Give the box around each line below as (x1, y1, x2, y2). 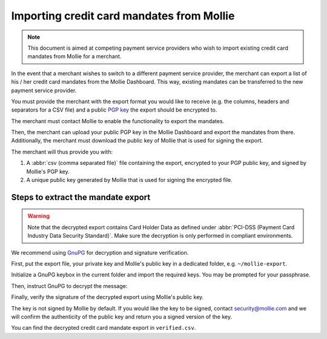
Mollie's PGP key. (26, 167, 70, 175)
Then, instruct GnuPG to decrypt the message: (11, 282, 128, 289)
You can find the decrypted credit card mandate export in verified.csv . (11, 324, 196, 332)
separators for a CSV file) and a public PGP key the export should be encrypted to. (11, 106, 217, 113)
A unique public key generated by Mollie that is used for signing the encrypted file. (26, 176, 233, 184)
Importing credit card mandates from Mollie (11, 9, 235, 22)
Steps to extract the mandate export (11, 192, 151, 203)
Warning (27, 212, 50, 220)
